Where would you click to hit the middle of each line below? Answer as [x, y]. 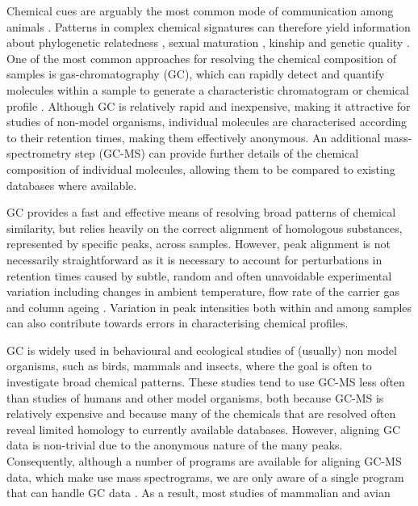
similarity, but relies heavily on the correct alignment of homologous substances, [205, 228]
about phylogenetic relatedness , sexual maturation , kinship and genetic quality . [208, 42]
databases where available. [72, 185]
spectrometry [39, 153]
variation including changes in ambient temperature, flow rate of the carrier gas [203, 291]
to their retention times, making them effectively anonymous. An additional [194, 137]
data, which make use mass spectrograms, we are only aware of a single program [205, 476]
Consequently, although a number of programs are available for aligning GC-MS [204, 461]
